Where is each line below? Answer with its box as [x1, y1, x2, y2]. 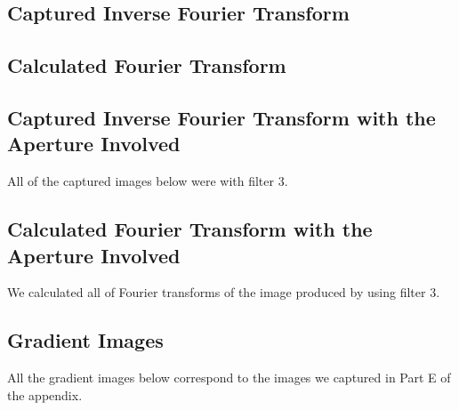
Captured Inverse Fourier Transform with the [7, 103, 436, 131]
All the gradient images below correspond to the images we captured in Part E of [7, 368, 451, 387]
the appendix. [7, 385, 83, 404]
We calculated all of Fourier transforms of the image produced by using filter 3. [7, 283, 440, 301]
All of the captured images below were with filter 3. [7, 172, 288, 190]
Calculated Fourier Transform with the [7, 215, 373, 243]
